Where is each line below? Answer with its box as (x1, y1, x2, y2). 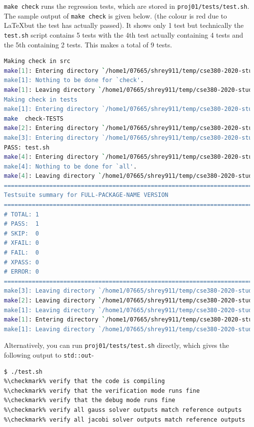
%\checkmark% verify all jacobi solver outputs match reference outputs (4, 416, 245, 423)
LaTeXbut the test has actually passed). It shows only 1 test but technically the (4, 20, 244, 30)
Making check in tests (4, 96, 78, 103)
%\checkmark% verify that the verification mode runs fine (4, 387, 200, 394)
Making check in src (4, 58, 71, 65)
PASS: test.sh (4, 144, 50, 151)
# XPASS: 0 (4, 258, 39, 266)
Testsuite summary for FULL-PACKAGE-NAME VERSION (4, 192, 169, 199)
